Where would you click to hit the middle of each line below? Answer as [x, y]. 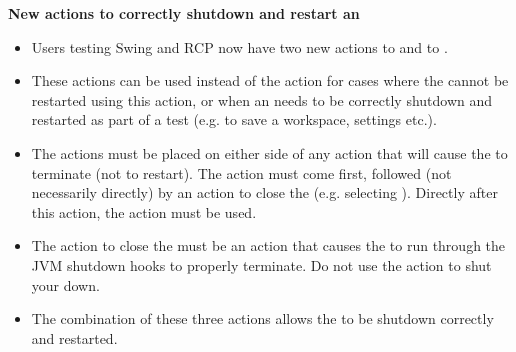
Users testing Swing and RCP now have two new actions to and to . [239, 46]
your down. [65, 284]
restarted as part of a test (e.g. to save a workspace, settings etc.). [234, 119]
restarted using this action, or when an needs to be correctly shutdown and [262, 99]
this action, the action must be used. [144, 211]
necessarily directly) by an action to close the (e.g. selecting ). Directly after [264, 192]
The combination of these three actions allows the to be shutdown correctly [262, 318]
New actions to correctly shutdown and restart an [184, 13]
